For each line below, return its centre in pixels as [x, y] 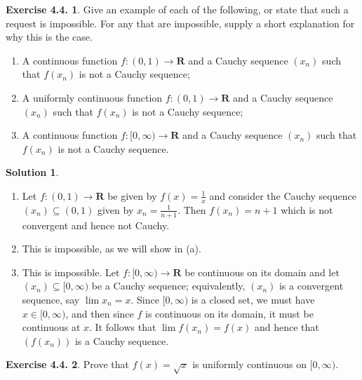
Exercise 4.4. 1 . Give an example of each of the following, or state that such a [177, 9]
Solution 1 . [32, 172]
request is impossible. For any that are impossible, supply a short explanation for [180, 23]
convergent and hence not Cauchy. [96, 225]
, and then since [100, 313]
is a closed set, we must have [253, 299]
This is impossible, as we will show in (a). [112, 249]
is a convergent [311, 286]
